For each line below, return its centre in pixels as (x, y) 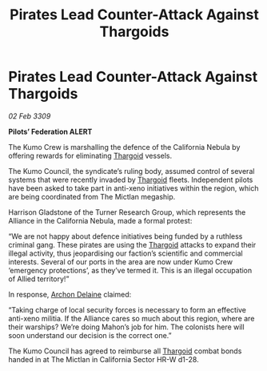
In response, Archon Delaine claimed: (70, 294)
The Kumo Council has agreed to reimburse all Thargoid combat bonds (125, 351)
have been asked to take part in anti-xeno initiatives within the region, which (133, 188)
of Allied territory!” (39, 279)
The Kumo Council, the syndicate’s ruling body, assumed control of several (132, 171)
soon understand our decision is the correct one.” (90, 335)
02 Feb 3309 (30, 116)
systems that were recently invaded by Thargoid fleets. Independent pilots (131, 179)
